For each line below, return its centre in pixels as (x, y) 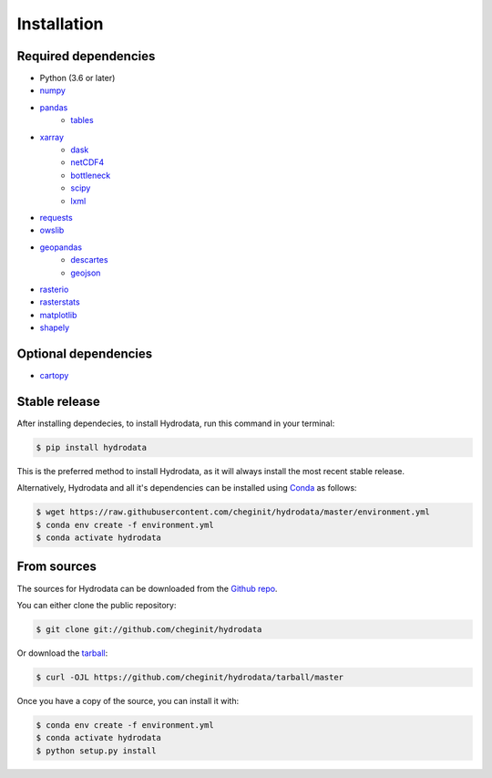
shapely (55, 327)
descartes (89, 260)
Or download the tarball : (62, 653)
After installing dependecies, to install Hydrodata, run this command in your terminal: (176, 423)
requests (56, 217)
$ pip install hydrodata (92, 447)
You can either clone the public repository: (97, 605)
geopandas (61, 247)
